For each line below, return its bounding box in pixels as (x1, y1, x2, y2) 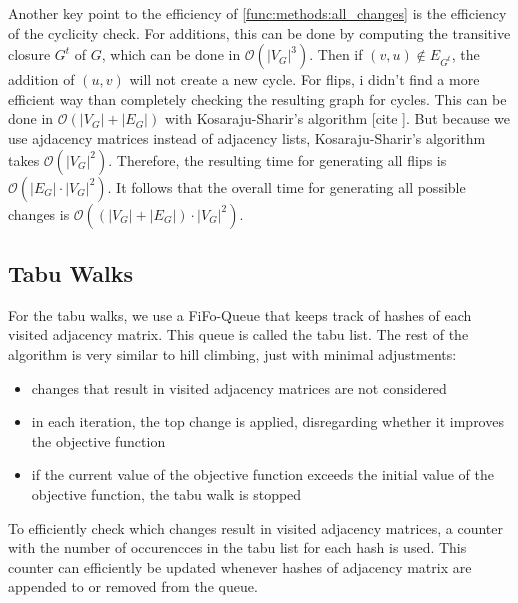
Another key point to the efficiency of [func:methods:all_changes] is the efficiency (8, 3, 507, 23)
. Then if (309, 44, 363, 65)
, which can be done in (101, 44, 241, 65)
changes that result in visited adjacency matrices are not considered (31, 377, 447, 398)
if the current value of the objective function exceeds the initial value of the (31, 464, 494, 485)
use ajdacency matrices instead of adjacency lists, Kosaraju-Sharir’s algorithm (8, 127, 486, 148)
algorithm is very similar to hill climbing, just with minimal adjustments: (8, 343, 457, 364)
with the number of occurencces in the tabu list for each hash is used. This (8, 537, 467, 558)
